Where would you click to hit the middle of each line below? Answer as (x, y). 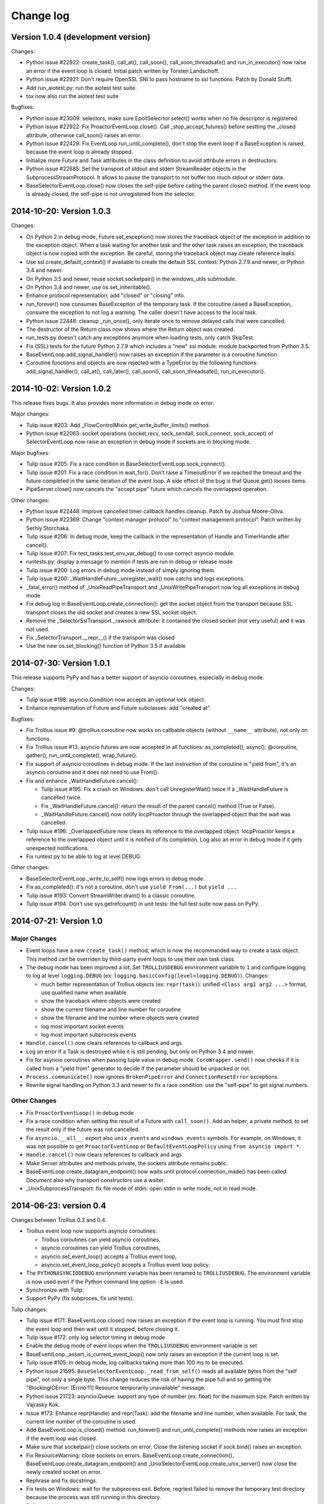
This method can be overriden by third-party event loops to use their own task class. (131, 959)
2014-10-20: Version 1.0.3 (61, 211)
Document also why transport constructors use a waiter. (95, 1180)
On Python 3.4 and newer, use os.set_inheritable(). (89, 287)
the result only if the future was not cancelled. (83, 1130)
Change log (40, 16)
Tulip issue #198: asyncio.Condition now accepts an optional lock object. (116, 700)
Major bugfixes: (31, 453)
